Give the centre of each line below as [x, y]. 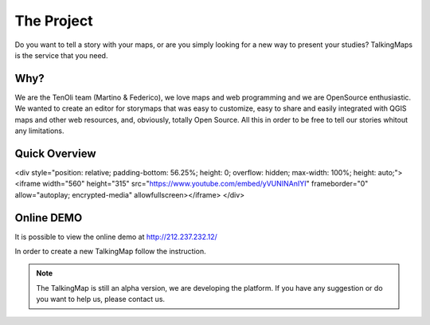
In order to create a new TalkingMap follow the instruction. [110, 251]
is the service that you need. [61, 55]
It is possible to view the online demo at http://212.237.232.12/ [116, 237]
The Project [54, 21]
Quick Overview [55, 153]
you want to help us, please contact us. [101, 300]
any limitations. [39, 131]
